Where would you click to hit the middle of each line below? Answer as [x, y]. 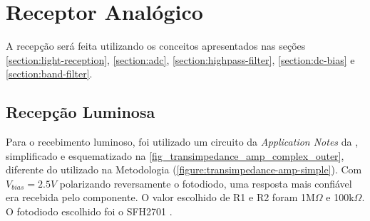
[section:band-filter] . [49, 74]
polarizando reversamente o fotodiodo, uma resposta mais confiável [206, 183]
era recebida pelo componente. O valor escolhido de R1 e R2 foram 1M [160, 197]
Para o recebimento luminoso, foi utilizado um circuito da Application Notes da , [182, 142]
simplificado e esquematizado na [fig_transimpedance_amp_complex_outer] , [175, 155]
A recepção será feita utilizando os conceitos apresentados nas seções [156, 46]
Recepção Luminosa [81, 112]
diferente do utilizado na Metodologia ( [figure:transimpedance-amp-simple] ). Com [184, 169]
